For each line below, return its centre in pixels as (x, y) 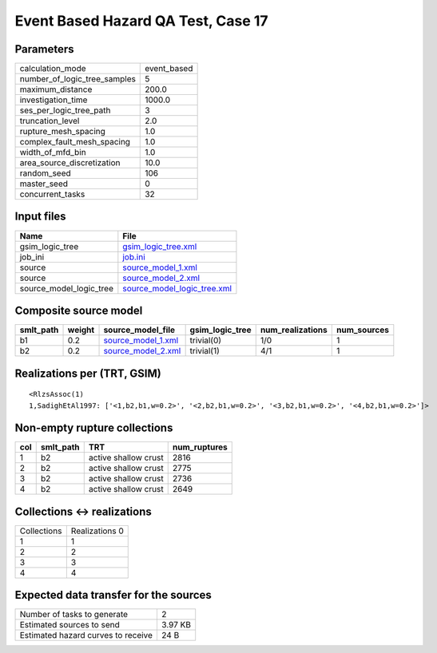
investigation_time (54, 100)
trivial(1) (205, 351)
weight (81, 330)
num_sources (362, 330)
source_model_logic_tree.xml (177, 288)
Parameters (44, 49)
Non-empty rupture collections (94, 428)
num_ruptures (200, 447)
